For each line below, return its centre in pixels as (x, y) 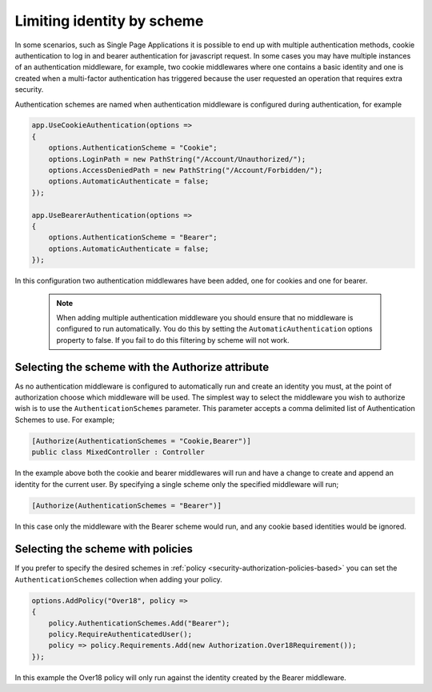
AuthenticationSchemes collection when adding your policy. (119, 579)
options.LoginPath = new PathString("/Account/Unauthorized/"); (177, 159)
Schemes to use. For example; (65, 420)
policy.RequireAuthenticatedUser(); (120, 634)
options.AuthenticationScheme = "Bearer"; (133, 237)
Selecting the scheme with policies (104, 549)
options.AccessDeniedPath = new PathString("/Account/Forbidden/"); (186, 171)
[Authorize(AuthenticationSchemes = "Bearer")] (126, 505)
